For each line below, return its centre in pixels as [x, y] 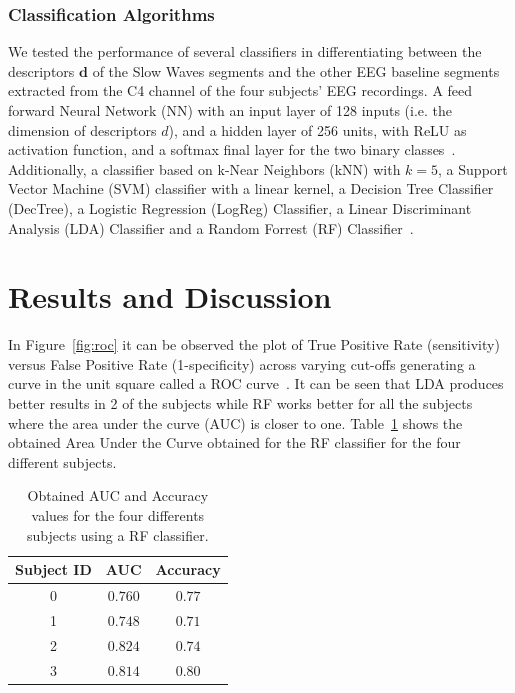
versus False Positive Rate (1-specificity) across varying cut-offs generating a [242, 363]
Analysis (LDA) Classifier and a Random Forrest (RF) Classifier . [211, 227]
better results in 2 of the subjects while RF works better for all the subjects [240, 403]
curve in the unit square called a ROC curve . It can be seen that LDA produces [256, 383]
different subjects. [62, 461]
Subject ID [53, 569]
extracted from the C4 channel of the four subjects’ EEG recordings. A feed [240, 90]
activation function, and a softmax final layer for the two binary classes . [232, 149]
